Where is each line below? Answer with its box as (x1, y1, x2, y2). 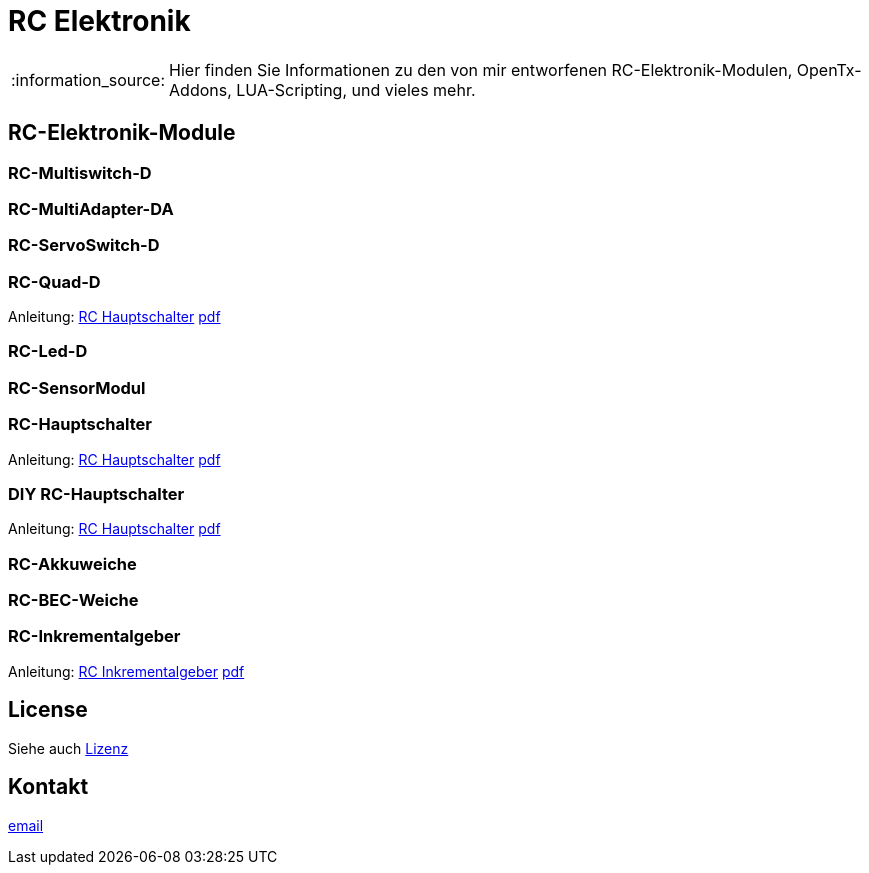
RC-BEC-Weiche (8, 590, 139, 611)
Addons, (169, 79, 232, 100)
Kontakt (8, 774, 89, 800)
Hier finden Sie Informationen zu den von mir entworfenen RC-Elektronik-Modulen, (169, 59, 793, 80)
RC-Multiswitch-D (8, 162, 152, 183)
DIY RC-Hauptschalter (8, 483, 185, 504)
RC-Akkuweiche (8, 553, 137, 574)
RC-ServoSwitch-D (8, 235, 160, 256)
